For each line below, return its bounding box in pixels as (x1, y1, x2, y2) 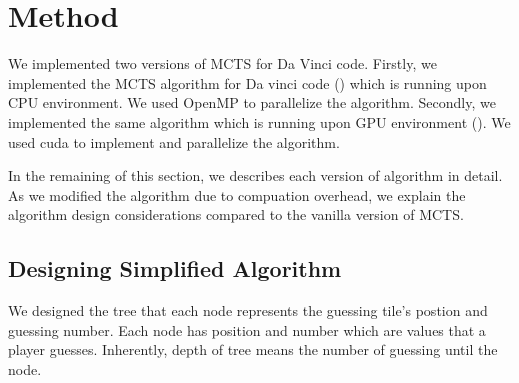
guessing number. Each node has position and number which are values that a (8, 319, 486, 340)
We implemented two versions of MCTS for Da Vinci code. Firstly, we (8, 53, 437, 74)
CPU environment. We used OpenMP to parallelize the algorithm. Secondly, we (8, 92, 496, 113)
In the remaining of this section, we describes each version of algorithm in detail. (8, 165, 503, 186)
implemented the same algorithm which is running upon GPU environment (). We (8, 111, 511, 132)
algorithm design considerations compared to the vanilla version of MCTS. (8, 204, 464, 225)
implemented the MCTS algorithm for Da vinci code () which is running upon (8, 72, 487, 93)
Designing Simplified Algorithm (8, 253, 342, 284)
